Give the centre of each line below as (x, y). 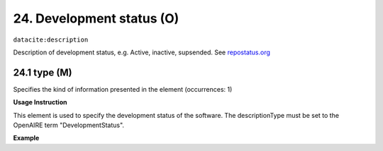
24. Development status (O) (96, 18)
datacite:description (51, 40)
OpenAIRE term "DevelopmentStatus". (68, 125)
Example (26, 138)
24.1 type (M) (43, 72)
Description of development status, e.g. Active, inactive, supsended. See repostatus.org (142, 52)
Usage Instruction (40, 102)
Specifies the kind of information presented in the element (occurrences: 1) (123, 89)
